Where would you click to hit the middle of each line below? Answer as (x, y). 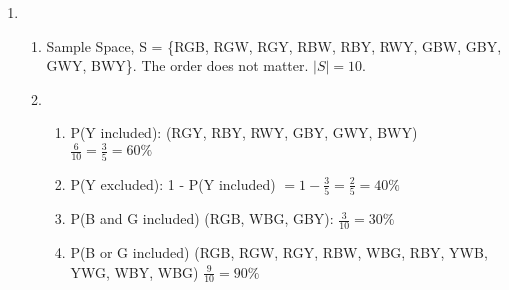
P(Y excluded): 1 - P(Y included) (173, 183)
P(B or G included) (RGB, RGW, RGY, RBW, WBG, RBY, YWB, (279, 251)
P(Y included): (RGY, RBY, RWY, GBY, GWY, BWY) (244, 132)
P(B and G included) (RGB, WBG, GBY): (202, 218)
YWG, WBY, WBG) (134, 271)
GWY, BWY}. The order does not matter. (177, 65)
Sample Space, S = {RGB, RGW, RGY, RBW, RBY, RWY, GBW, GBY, (274, 45)
